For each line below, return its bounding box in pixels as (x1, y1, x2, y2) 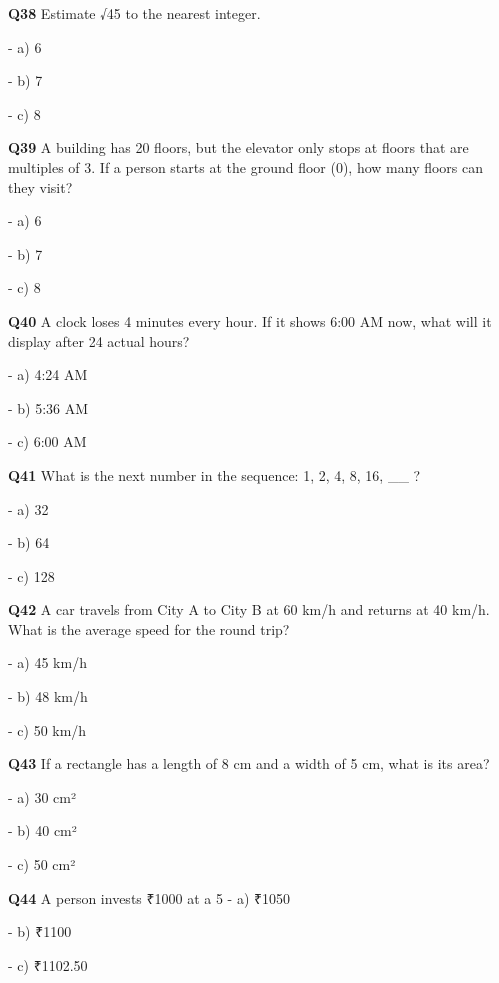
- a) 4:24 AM (8, 364, 88, 385)
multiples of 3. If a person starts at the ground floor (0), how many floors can (8, 156, 484, 177)
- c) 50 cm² (8, 854, 76, 875)
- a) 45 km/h (8, 652, 87, 673)
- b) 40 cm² (8, 820, 77, 841)
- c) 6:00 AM (8, 431, 87, 452)
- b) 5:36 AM (8, 397, 89, 418)
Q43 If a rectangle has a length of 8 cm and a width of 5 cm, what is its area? (8, 753, 490, 774)
